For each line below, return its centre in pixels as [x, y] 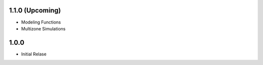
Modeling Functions [41, 22]
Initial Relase [34, 54]
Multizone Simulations [43, 28]
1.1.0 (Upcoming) [35, 10]
